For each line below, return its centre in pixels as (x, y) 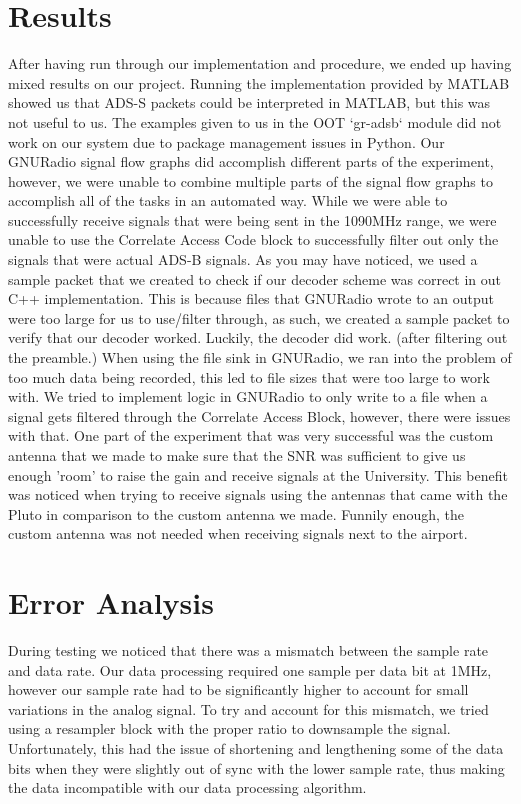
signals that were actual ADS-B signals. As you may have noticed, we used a (243, 259)
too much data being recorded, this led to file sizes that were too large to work (249, 376)
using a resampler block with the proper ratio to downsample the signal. (229, 728)
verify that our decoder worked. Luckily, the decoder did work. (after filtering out (258, 337)
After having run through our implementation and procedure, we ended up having (260, 63)
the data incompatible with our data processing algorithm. (187, 787)
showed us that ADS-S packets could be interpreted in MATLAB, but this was (249, 102)
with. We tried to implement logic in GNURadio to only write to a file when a (248, 396)
